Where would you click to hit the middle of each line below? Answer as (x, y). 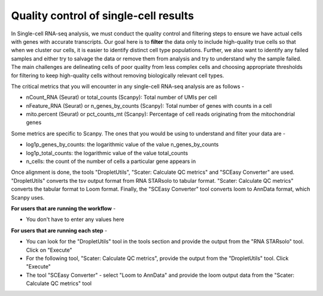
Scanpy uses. (28, 197)
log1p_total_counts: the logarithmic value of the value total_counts (107, 153)
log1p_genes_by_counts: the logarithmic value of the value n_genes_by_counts (122, 144)
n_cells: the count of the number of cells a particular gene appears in (111, 161)
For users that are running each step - (59, 230)
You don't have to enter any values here (75, 219)
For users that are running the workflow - (63, 208)
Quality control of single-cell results (103, 16)
